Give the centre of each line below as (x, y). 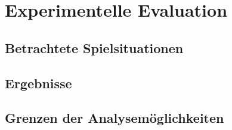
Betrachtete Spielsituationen (94, 47)
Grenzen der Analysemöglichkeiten (115, 118)
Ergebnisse (38, 83)
